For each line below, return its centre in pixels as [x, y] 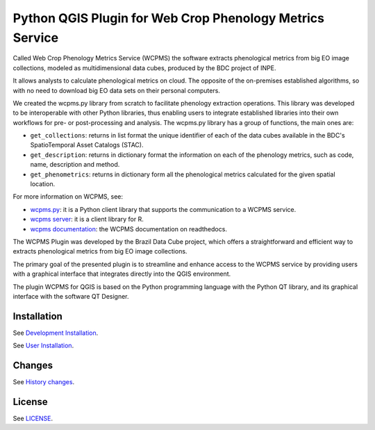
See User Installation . [43, 346]
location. [43, 184]
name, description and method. [75, 165]
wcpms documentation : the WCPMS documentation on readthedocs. [128, 229]
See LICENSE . [33, 419]
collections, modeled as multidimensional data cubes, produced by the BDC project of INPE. [144, 68]
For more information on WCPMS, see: [68, 197]
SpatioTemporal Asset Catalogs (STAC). [87, 145]
